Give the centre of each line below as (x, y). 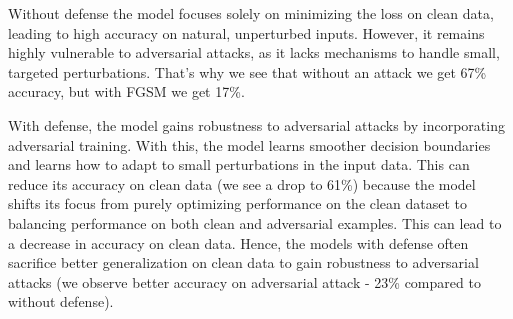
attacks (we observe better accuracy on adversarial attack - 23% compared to (244, 281)
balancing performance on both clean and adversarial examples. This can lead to (255, 222)
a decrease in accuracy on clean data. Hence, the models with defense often (238, 242)
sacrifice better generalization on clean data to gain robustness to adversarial (243, 262)
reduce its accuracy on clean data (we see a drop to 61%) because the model (242, 183)
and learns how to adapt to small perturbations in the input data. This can (239, 164)
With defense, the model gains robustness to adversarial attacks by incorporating (256, 124)
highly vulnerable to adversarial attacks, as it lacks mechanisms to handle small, (254, 52)
